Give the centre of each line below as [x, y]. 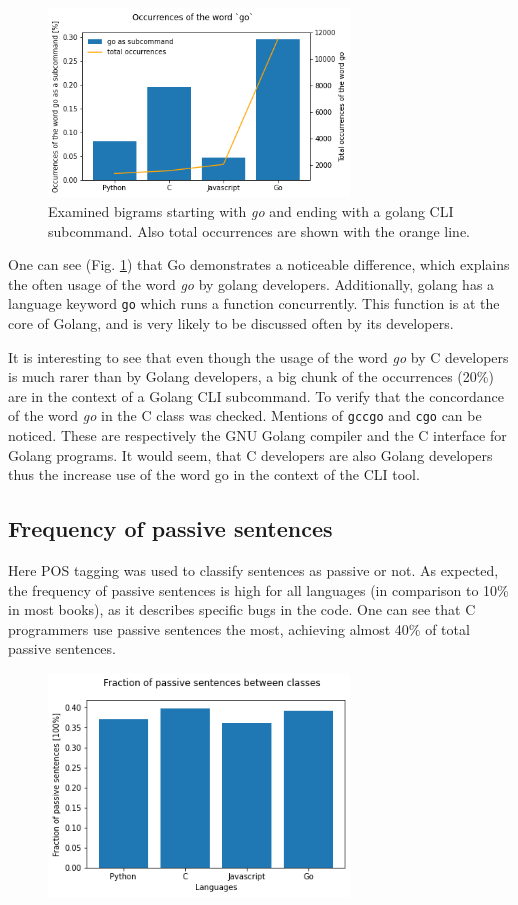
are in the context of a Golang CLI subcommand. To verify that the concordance [256, 395]
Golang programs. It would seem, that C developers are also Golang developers [250, 454]
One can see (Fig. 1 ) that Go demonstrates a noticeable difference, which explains [259, 264]
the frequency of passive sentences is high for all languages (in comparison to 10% [258, 589]
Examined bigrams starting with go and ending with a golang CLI [251, 210]
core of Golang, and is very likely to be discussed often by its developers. [231, 322]
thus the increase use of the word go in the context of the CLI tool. [214, 474]
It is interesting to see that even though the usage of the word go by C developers [258, 356]
